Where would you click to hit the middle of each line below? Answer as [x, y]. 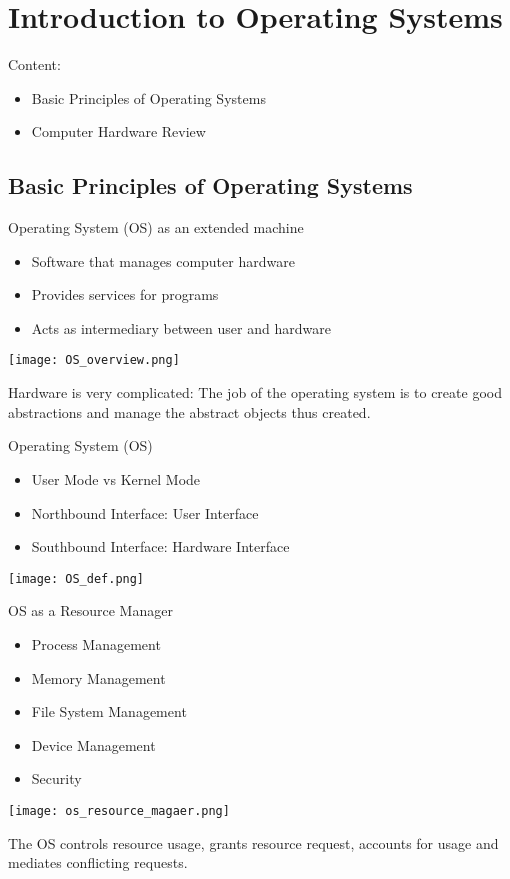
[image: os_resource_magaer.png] [119, 810]
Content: [34, 64]
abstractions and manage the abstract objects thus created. [189, 411]
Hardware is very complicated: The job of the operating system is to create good [255, 392]
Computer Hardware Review [118, 131]
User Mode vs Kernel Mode [116, 478]
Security [56, 778]
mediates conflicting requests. [98, 862]
